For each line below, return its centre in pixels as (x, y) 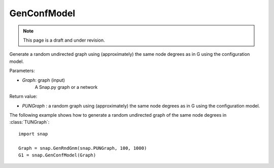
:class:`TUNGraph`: (29, 122)
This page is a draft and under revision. (64, 40)
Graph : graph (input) (44, 80)
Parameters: (22, 71)
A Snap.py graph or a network (66, 87)
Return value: (23, 96)
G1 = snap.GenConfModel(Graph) (57, 155)
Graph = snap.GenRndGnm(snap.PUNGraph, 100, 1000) (83, 148)
